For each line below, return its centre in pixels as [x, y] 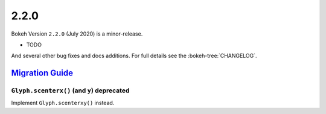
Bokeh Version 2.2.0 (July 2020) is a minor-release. [77, 34]
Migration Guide [42, 73]
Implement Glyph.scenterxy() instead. [63, 103]
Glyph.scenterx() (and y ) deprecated [70, 90]
